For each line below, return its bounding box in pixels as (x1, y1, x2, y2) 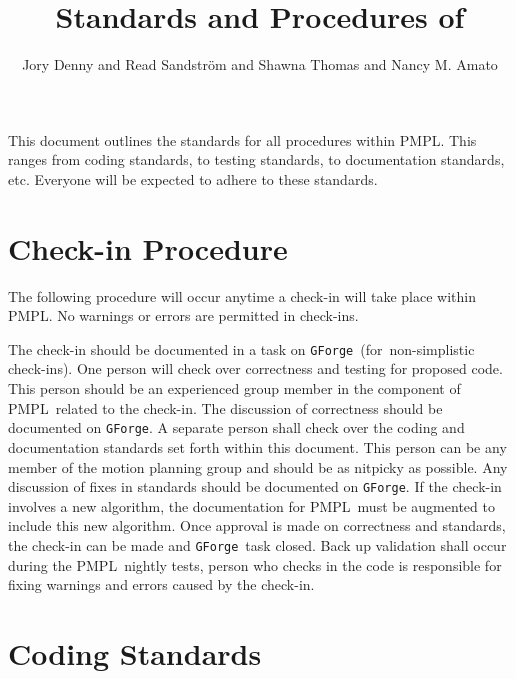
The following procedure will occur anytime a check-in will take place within (8, 285, 476, 306)
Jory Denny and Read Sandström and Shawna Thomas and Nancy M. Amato (22, 54, 498, 75)
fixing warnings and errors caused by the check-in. (8, 574, 315, 595)
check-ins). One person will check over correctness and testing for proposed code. (8, 358, 503, 379)
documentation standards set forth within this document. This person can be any (8, 436, 507, 457)
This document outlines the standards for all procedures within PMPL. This (8, 129, 477, 150)
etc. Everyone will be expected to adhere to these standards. (8, 168, 378, 189)
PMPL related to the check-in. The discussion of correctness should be (8, 397, 443, 418)
